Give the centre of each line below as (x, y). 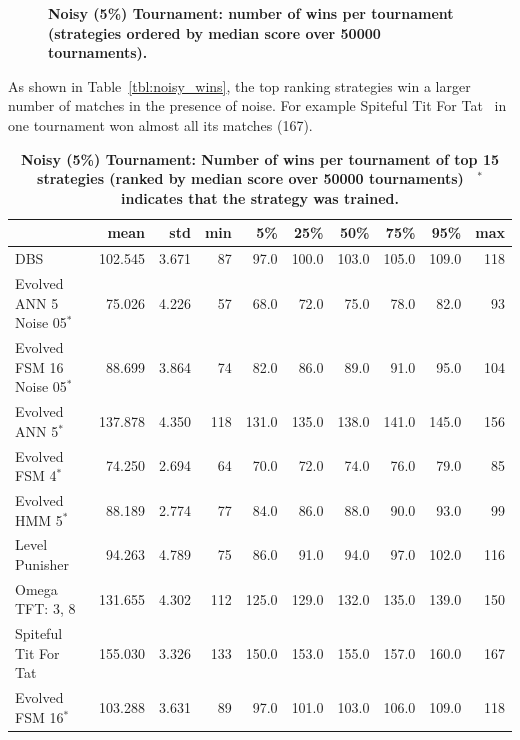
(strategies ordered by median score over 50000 (214, 32)
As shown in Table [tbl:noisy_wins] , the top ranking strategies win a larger (239, 85)
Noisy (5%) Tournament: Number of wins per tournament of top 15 (260, 158)
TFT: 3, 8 (45, 608)
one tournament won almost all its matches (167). (160, 124)
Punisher (42, 564)
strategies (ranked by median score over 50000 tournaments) (250, 178)
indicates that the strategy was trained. (260, 197)
